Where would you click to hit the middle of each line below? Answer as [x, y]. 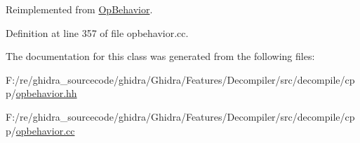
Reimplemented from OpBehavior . [79, 9]
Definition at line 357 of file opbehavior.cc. [97, 32]
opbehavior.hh [46, 93]
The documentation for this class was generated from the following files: [160, 56]
